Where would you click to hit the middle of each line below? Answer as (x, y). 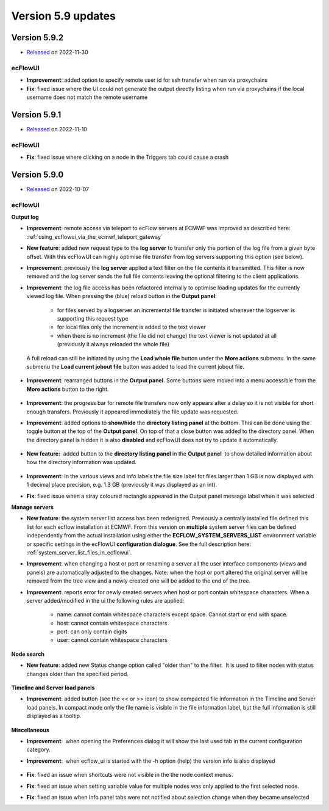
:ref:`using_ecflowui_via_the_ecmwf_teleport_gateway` (94, 237)
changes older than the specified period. (78, 674)
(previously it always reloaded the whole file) (113, 344)
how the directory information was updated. (82, 462)
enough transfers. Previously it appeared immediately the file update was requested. (133, 412)
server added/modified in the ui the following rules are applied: (105, 600)
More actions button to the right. (68, 389)
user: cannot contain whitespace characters (112, 640)
